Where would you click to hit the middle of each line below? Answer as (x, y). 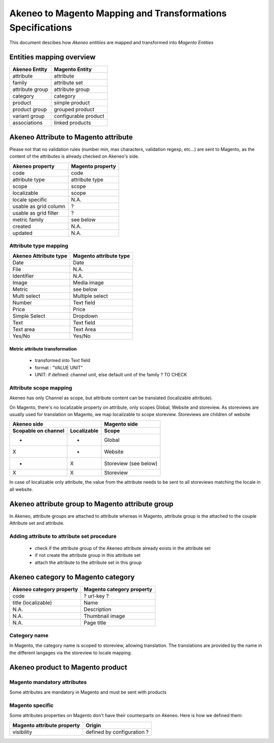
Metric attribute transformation (43, 349)
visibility (22, 732)
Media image (88, 283)
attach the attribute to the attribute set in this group (88, 562)
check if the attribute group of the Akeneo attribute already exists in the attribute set (123, 548)
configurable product (79, 116)
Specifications (41, 27)
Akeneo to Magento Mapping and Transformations (118, 13)
